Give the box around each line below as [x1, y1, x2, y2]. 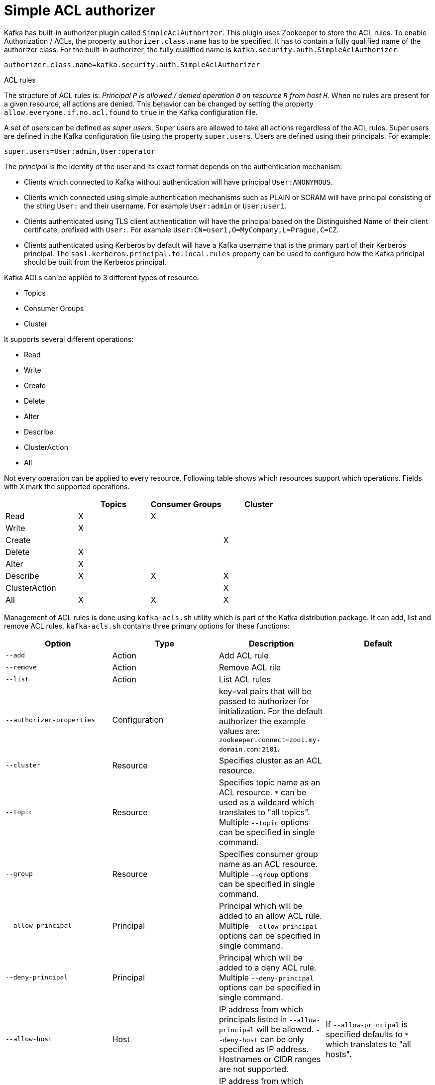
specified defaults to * [326, 1029, 409, 1039]
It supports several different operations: [4, 334, 134, 343]
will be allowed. [256, 1024, 314, 1034]
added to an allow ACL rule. [219, 910, 322, 921]
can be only [260, 1034, 304, 1044]
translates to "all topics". [219, 807, 310, 817]
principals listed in [219, 1014, 287, 1024]
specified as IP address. [219, 1044, 309, 1054]
